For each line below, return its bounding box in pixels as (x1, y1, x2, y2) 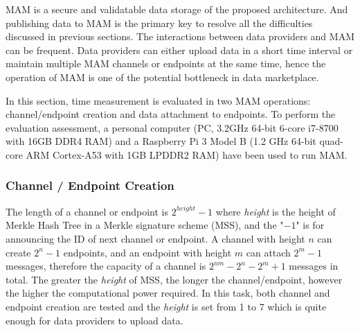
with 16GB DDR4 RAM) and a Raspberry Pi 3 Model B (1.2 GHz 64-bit (6, 134, 316, 148)
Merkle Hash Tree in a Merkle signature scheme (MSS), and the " (6, 218, 284, 232)
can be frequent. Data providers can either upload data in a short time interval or (6, 42, 353, 57)
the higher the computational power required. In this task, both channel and (6, 286, 330, 300)
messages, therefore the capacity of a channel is (6, 259, 206, 273)
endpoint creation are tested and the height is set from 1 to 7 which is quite (6, 299, 327, 313)
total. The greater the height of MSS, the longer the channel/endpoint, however (6, 272, 343, 286)
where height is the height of (215, 204, 336, 218)
